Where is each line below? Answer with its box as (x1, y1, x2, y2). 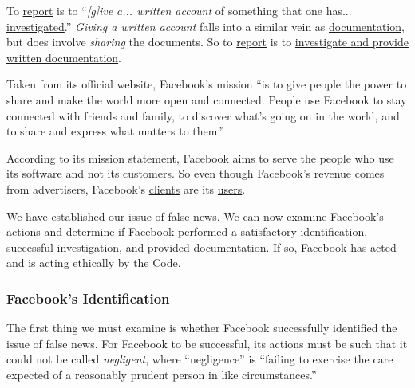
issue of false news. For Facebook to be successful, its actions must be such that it (6, 335, 408, 351)
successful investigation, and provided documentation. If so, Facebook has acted (6, 238, 397, 255)
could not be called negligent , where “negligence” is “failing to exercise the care (6, 351, 393, 367)
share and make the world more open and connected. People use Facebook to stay (6, 91, 407, 108)
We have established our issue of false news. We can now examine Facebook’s (6, 207, 384, 224)
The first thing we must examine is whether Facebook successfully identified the (6, 319, 397, 336)
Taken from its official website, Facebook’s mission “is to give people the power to (6, 76, 407, 92)
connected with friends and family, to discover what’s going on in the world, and (6, 107, 400, 123)
